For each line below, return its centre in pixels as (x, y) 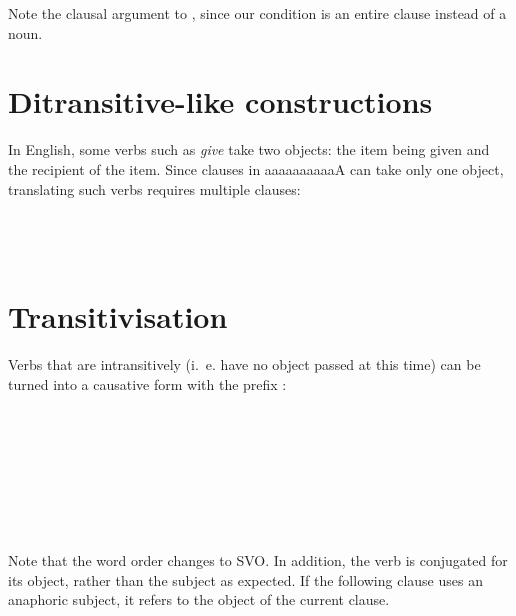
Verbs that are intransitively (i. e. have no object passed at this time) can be (244, 364)
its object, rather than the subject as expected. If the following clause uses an (245, 579)
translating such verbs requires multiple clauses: (154, 188)
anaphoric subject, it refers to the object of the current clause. (199, 599)
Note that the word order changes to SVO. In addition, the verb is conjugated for (258, 559)
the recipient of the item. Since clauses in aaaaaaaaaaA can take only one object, (256, 168)
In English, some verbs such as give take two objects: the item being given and (249, 149)
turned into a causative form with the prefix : (147, 383)
